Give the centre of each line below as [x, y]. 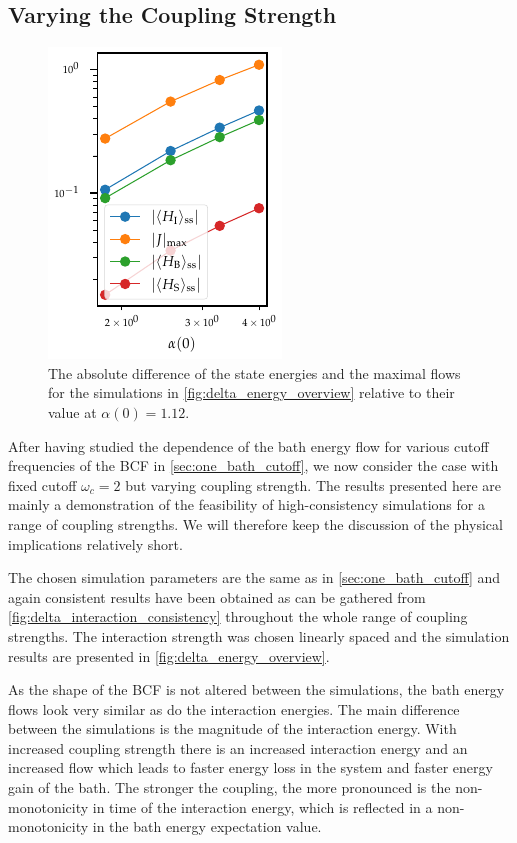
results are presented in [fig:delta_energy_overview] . [169, 655]
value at [72, 411]
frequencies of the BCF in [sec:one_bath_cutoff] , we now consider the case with [253, 465]
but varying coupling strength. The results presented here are [313, 484]
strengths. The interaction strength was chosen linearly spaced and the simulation [259, 635]
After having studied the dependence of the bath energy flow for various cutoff [248, 445]
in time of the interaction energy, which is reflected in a [262, 806]
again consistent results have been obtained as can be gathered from [217, 596]
